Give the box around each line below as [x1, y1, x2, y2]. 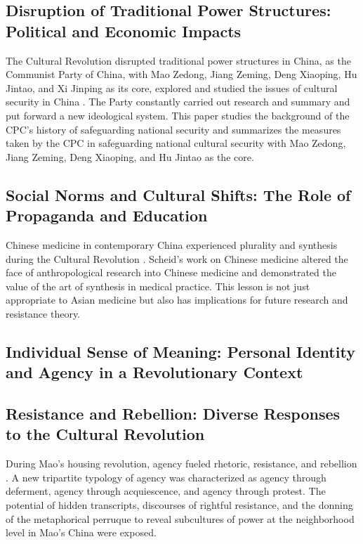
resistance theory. [6, 306, 81, 320]
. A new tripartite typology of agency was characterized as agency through [6, 469, 326, 484]
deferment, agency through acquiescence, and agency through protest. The [6, 484, 326, 498]
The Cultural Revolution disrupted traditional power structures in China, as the [6, 53, 351, 67]
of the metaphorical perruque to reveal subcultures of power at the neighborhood [6, 511, 355, 526]
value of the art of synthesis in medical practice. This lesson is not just [6, 278, 310, 293]
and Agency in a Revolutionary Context [6, 361, 303, 383]
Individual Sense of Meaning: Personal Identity [6, 340, 355, 362]
